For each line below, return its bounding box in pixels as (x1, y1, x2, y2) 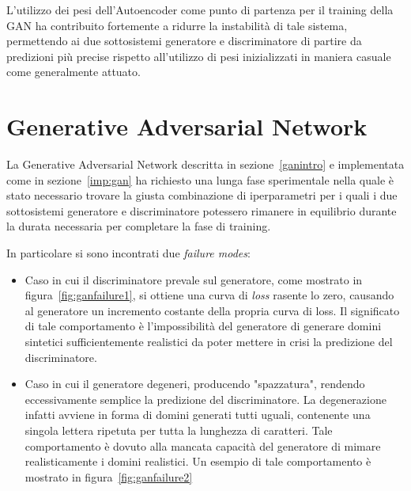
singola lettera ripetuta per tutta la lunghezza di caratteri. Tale (25, 422, 333, 438)
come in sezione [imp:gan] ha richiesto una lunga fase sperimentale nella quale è (6, 171, 394, 188)
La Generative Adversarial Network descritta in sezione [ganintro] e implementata (6, 156, 405, 173)
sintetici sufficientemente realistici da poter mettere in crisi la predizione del (25, 333, 393, 350)
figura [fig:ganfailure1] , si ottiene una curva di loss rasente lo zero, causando (25, 287, 394, 303)
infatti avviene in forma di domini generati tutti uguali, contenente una (25, 406, 371, 423)
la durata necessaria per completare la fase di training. (6, 218, 271, 234)
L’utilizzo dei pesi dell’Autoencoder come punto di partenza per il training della (6, 2, 394, 17)
